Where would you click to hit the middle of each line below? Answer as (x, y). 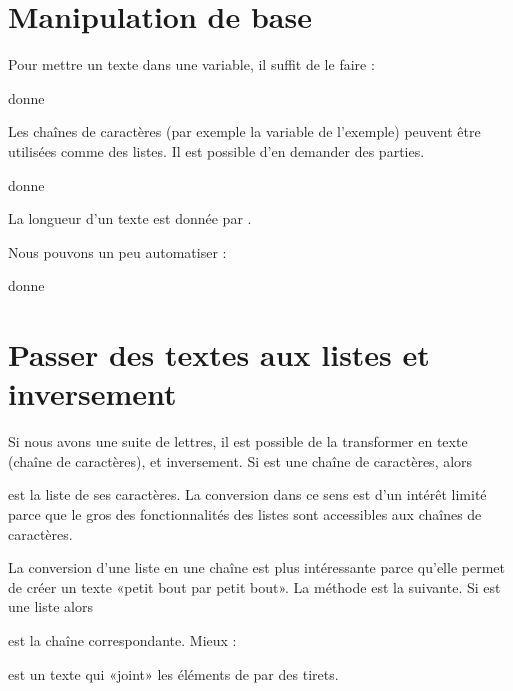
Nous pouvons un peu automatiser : (117, 251)
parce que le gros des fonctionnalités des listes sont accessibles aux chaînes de (245, 513)
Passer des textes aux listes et (219, 354)
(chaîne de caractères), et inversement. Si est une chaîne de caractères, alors (240, 460)
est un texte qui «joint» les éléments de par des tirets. (173, 673)
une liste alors (50, 606)
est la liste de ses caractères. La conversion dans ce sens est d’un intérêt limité (247, 494)
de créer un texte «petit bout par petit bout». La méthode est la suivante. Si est (254, 586)
